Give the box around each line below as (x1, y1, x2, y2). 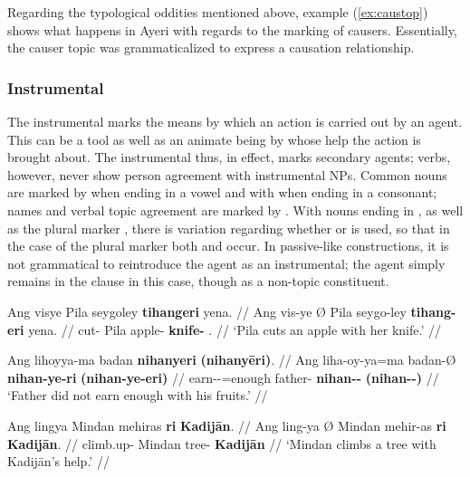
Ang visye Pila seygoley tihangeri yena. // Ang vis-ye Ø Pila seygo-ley (7, 301, 407, 320)
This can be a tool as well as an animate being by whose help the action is (7, 129, 421, 148)
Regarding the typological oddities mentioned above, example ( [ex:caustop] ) (7, 3, 428, 21)
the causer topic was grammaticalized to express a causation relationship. (7, 38, 415, 57)
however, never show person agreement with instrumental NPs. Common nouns (7, 165, 447, 184)
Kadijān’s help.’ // (7, 452, 110, 471)
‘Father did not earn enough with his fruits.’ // (7, 386, 268, 405)
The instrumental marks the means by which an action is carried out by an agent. (7, 112, 463, 130)
